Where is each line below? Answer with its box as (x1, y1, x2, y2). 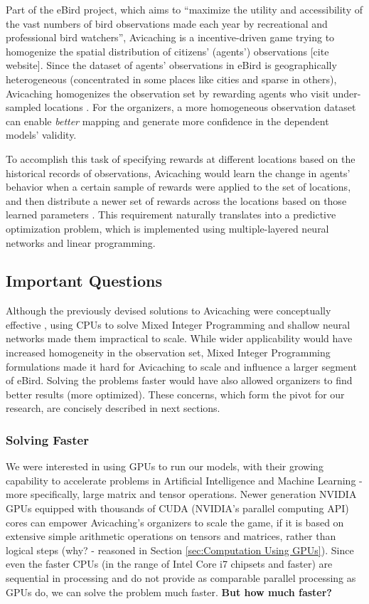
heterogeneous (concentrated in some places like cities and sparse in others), (6, 71, 337, 86)
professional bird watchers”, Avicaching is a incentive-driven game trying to (6, 30, 335, 45)
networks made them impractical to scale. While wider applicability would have (6, 331, 353, 346)
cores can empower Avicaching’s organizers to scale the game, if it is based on (6, 514, 344, 529)
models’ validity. (6, 127, 77, 142)
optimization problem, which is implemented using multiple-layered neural (6, 221, 329, 235)
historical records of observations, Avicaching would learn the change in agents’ (6, 165, 351, 180)
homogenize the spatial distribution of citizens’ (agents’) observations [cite (6, 43, 329, 58)
